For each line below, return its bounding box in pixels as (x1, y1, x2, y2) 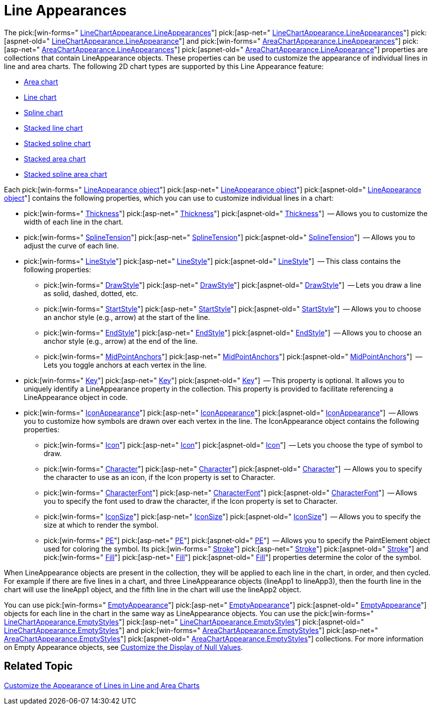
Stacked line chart (24, 123, 83, 132)
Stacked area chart (24, 154, 86, 163)
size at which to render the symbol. (44, 520, 159, 529)
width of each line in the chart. (24, 217, 124, 226)
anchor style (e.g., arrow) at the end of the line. (44, 336, 198, 345)
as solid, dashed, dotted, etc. (44, 289, 138, 298)
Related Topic (4, 660, 73, 673)
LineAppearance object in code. (24, 393, 128, 401)
